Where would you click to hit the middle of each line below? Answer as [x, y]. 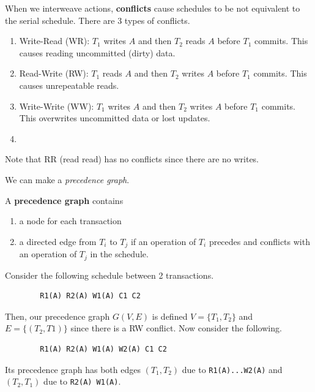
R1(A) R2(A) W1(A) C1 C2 [90, 296]
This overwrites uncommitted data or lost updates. [115, 118]
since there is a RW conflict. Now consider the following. [176, 328]
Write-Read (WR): [54, 41]
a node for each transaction [70, 221]
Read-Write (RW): [54, 73]
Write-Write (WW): [57, 106]
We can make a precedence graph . [67, 179]
